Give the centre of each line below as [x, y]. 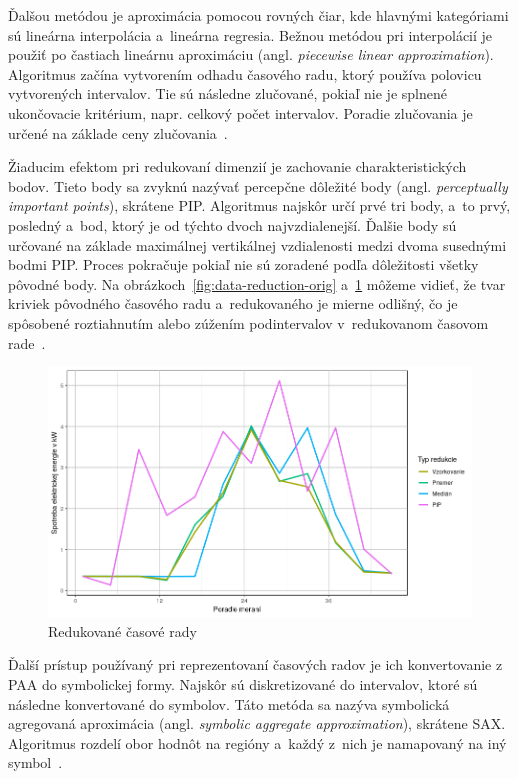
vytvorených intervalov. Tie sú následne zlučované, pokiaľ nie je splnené [227, 93]
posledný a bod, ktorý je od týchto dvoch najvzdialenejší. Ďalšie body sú [232, 224]
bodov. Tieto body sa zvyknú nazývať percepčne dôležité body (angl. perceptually [258, 185]
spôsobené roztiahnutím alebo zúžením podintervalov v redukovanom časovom [248, 322]
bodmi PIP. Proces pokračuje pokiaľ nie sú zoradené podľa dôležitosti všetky [243, 264]
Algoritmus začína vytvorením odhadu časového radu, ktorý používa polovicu [245, 73]
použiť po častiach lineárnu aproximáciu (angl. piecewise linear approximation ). [251, 54]
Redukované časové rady [122, 630]
